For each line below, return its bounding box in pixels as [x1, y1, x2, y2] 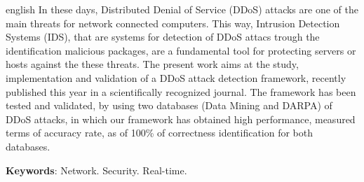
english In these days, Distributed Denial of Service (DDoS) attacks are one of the [6, 2, 358, 16]
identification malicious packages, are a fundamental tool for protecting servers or [6, 43, 356, 57]
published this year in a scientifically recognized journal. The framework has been [6, 84, 356, 99]
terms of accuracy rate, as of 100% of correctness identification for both [6, 125, 314, 140]
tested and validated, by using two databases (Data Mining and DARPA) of [6, 98, 332, 113]
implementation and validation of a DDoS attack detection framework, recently [6, 70, 346, 85]
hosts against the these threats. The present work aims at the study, [6, 57, 299, 71]
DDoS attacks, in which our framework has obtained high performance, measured [6, 111, 356, 126]
